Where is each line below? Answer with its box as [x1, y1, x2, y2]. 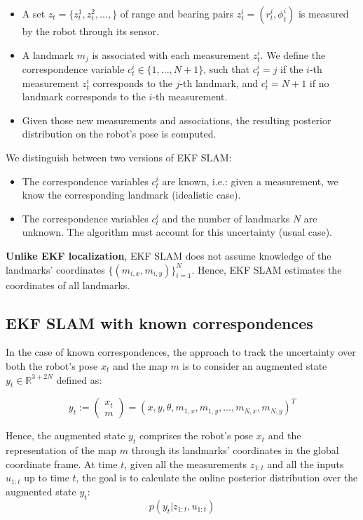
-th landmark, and [179, 75, 259, 90]
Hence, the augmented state [6, 428, 125, 443]
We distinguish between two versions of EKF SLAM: [6, 150, 232, 165]
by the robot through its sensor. [22, 24, 159, 38]
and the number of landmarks [162, 211, 290, 225]
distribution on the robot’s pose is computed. [22, 126, 217, 141]
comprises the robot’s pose [139, 428, 254, 443]
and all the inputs [267, 456, 344, 471]
